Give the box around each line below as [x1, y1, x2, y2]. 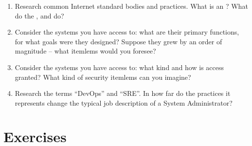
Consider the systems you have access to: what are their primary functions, [15, 27, 239, 37]
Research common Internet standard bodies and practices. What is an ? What [15, 1, 248, 11]
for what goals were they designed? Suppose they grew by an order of [15, 36, 222, 46]
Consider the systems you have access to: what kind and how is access [15, 62, 224, 72]
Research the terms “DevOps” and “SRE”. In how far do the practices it [15, 88, 231, 98]
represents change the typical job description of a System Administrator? [15, 97, 233, 108]
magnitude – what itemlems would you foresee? [15, 46, 156, 56]
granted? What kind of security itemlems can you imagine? [15, 72, 191, 82]
